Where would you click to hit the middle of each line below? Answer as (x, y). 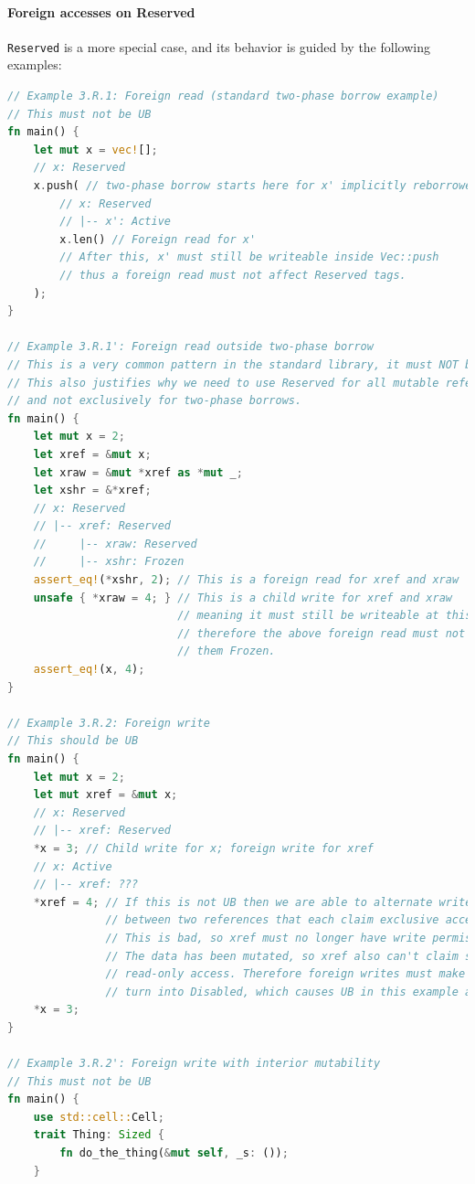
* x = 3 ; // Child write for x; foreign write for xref (203, 848)
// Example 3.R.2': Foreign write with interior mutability (194, 1064)
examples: (35, 64)
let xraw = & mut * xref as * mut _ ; (138, 472)
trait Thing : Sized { (99, 1135)
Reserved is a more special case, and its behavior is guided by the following (219, 46)
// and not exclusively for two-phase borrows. (155, 401)
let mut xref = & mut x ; (106, 795)
